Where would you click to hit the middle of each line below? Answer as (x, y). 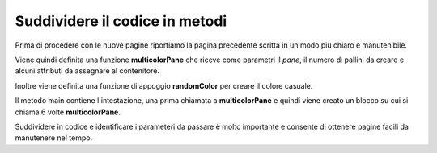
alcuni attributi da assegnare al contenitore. (87, 71)
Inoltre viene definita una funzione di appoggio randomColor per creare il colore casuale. (164, 85)
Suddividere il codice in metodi (121, 21)
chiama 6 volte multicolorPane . (68, 112)
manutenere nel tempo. (54, 138)
